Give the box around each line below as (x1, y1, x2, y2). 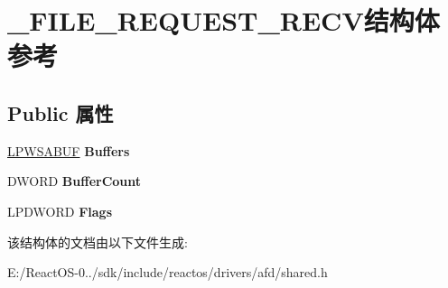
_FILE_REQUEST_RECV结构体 (7, 2, 440, 39)
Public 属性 (7, 98, 114, 126)
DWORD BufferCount (7, 172, 142, 190)
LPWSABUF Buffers (7, 141, 130, 160)
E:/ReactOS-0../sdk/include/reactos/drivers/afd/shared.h (7, 263, 328, 282)
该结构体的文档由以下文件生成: (7, 232, 188, 251)
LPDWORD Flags (7, 201, 112, 220)
